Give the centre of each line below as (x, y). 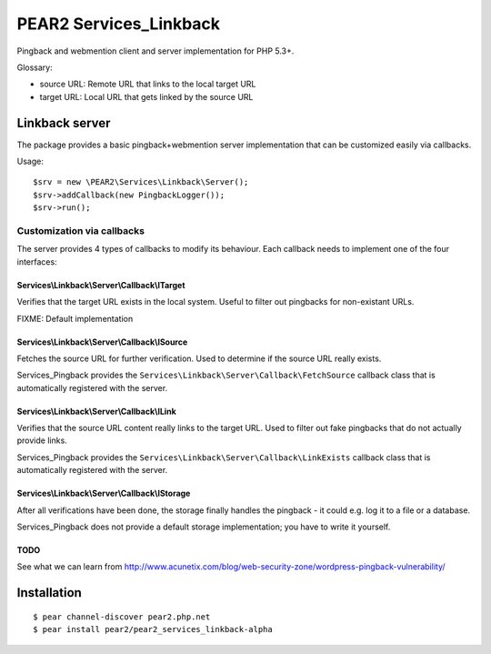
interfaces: (37, 262)
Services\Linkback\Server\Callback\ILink (96, 411)
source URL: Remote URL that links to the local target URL (148, 84)
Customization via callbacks (81, 230)
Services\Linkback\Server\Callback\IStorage (104, 493)
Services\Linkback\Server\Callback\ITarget (101, 285)
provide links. (42, 440)
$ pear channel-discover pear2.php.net (122, 617)
